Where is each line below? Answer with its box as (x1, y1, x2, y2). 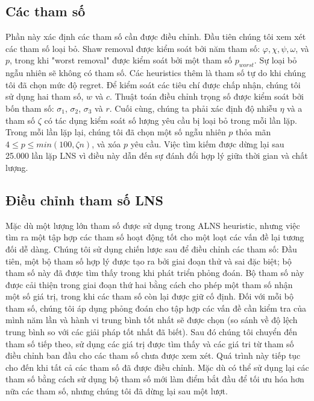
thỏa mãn (236, 126, 271, 138)
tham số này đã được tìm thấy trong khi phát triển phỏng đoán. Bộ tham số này (5, 266, 304, 279)
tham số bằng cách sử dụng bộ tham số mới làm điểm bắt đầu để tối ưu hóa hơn (5, 373, 304, 385)
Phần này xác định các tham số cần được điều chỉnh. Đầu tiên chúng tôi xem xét (5, 30, 306, 43)
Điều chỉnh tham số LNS (5, 190, 164, 209)
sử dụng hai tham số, (5, 90, 84, 103)
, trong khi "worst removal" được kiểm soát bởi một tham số (10, 54, 233, 66)
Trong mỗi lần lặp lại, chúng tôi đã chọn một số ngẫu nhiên (5, 126, 226, 138)
